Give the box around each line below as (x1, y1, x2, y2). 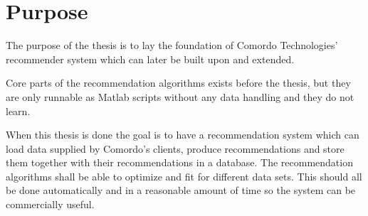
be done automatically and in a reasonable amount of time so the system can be (6, 183, 356, 198)
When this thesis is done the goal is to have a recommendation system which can (6, 127, 359, 142)
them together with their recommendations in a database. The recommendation (6, 155, 353, 170)
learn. (6, 103, 31, 118)
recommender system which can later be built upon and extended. (6, 51, 295, 66)
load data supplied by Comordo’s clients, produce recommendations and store (6, 141, 345, 156)
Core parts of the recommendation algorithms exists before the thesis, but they (6, 75, 351, 90)
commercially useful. (6, 197, 95, 212)
